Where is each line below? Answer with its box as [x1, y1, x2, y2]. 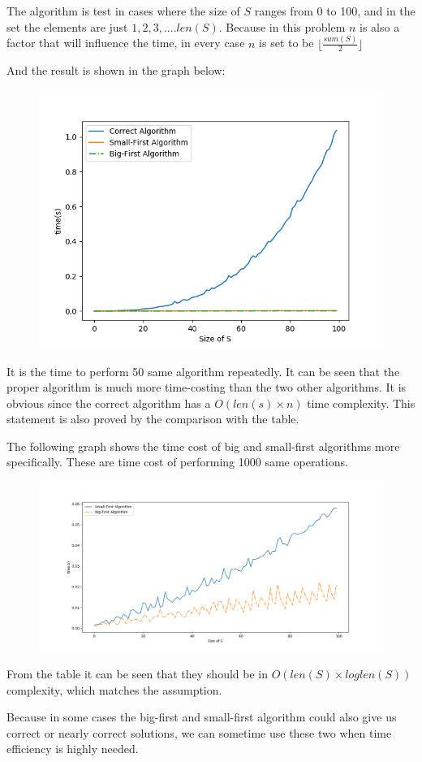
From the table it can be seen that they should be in [6, 665, 268, 682]
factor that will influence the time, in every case [6, 34, 245, 51]
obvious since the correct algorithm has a [6, 394, 211, 411]
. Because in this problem [218, 18, 346, 35]
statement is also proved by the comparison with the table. [6, 410, 299, 427]
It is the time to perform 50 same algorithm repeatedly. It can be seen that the [6, 362, 400, 379]
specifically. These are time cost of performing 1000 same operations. [6, 453, 348, 470]
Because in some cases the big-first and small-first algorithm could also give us [6, 708, 397, 725]
